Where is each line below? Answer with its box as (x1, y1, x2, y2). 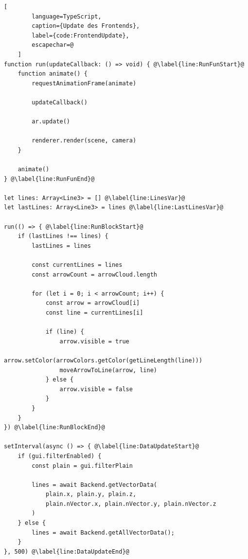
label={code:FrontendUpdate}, (32, 32, 129, 39)
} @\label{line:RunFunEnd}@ (4, 175, 95, 182)
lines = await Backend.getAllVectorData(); (32, 529, 175, 536)
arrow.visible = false (59, 385, 133, 393)
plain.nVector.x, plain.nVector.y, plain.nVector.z (45, 500, 216, 507)
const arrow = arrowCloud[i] (45, 299, 140, 307)
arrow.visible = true (59, 338, 129, 345)
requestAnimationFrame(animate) (32, 80, 137, 87)
